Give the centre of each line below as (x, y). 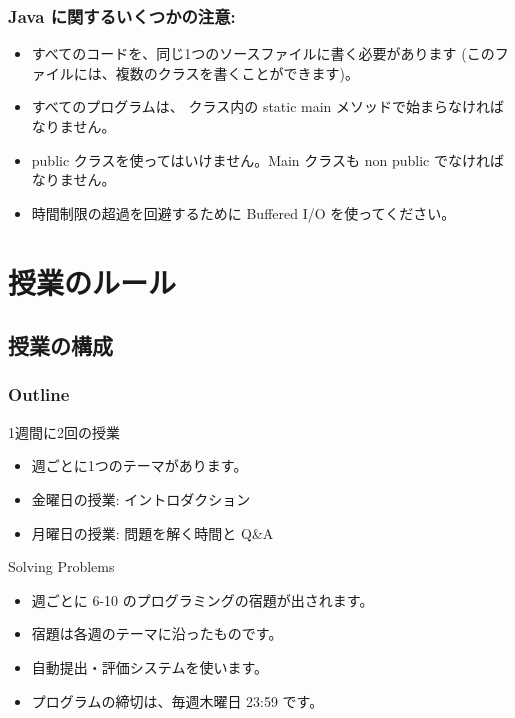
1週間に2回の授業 (64, 431)
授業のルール (92, 281)
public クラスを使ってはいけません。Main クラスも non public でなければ (267, 159)
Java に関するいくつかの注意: (122, 15)
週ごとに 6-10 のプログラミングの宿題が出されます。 (202, 599)
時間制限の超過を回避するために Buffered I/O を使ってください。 (243, 212)
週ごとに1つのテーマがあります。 (139, 465)
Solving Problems (61, 566)
